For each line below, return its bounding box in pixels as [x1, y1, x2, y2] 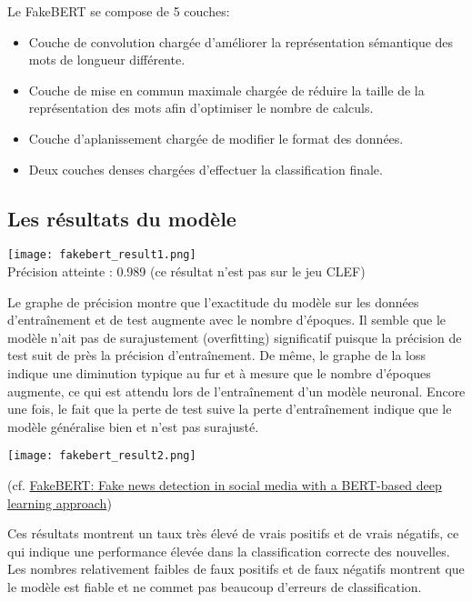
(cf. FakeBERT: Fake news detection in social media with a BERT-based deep [7, 476, 442, 495]
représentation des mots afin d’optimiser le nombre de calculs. [28, 98, 374, 117]
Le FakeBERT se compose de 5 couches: [7, 2, 230, 20]
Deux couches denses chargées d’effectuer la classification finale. [28, 159, 383, 178]
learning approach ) [7, 493, 112, 512]
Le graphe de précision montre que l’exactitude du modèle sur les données [7, 292, 419, 311]
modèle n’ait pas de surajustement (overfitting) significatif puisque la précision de [7, 327, 462, 346]
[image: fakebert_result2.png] [7, 449, 196, 463]
